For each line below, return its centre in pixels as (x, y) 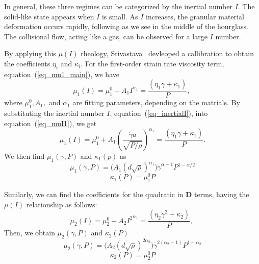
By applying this (30, 53)
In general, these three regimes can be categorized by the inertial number (118, 6)
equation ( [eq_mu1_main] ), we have (62, 74)
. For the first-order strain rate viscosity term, (152, 63)
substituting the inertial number (54, 113)
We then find (24, 155)
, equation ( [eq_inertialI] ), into (159, 113)
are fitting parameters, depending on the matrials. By (156, 102)
